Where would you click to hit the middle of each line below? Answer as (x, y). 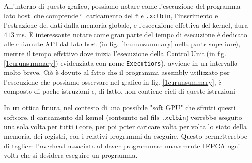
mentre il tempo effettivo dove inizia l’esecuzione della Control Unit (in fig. (115, 53)
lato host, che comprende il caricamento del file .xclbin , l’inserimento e (111, 15)
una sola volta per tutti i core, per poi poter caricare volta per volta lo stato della (125, 126)
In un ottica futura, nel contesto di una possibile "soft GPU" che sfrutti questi (120, 108)
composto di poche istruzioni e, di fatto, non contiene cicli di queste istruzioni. (120, 91)
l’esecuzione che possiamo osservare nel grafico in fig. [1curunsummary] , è (113, 81)
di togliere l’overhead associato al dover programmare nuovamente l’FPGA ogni (122, 145)
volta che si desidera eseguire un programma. (71, 155)
